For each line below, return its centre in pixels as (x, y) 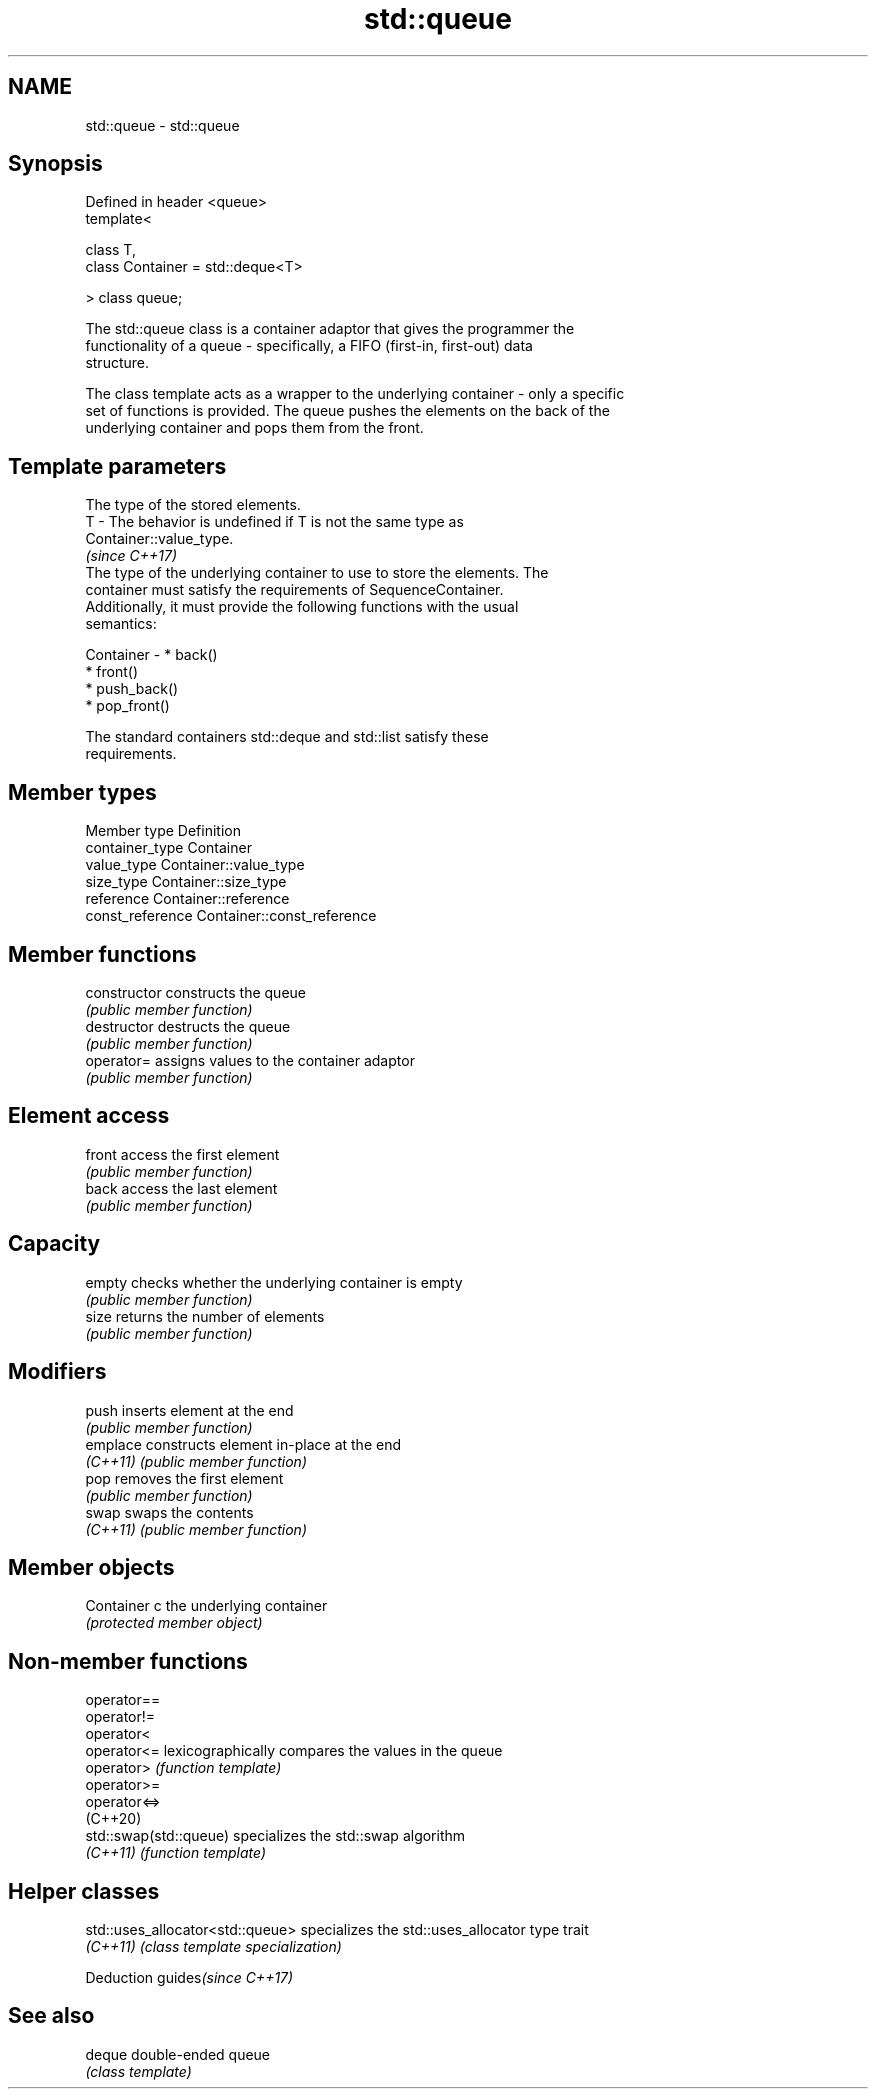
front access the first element (182, 1154)
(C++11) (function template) (176, 1853)
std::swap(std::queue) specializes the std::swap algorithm (275, 1836)
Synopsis (55, 164)
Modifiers (57, 1372)
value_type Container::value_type (195, 865)
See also (51, 2016)
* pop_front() (127, 706)
